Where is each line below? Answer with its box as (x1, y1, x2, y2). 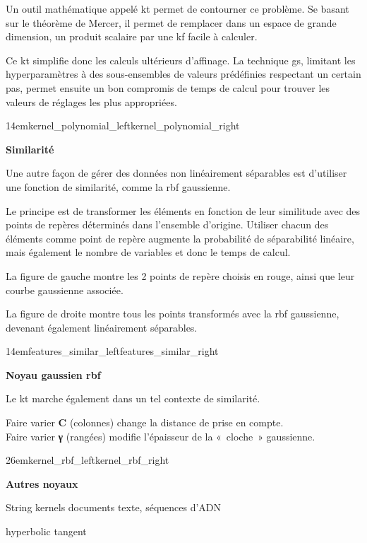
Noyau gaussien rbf (6, 367, 101, 382)
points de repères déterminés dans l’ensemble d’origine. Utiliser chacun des (6, 217, 329, 232)
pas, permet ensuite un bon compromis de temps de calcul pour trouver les (6, 80, 330, 95)
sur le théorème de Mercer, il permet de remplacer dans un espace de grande (6, 15, 337, 30)
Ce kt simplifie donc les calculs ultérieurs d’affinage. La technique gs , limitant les (6, 52, 356, 67)
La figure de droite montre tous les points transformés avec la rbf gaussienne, (6, 306, 339, 321)
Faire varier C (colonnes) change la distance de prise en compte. (6, 415, 284, 430)
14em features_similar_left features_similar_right (6, 344, 219, 358)
